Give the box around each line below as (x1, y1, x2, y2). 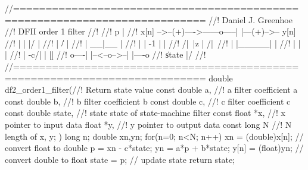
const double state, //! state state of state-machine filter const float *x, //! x (5, 106, 286, 119)
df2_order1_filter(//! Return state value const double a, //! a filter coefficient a (5, 83, 298, 96)
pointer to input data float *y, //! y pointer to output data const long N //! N (5, 118, 292, 130)
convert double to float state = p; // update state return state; (5, 153, 235, 165)
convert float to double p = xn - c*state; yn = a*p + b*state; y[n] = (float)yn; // (5, 141, 304, 154)
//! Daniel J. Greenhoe (209, 13, 293, 26)
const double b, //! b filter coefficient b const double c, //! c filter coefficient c (5, 95, 291, 107)
